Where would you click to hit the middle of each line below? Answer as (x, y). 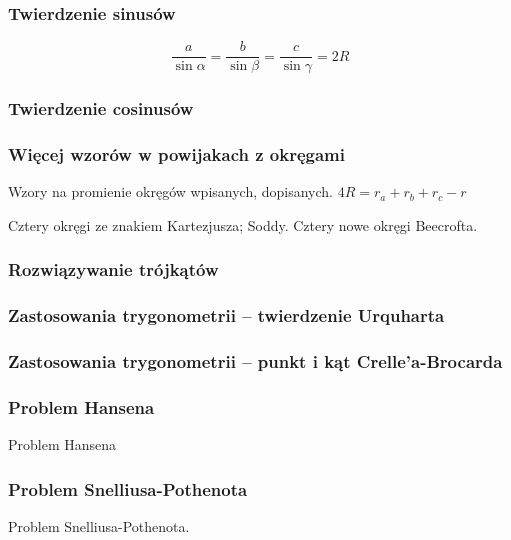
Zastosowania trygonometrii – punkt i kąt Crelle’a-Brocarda (255, 361)
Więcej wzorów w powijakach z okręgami (176, 154)
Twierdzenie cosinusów (101, 108)
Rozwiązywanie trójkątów (113, 269)
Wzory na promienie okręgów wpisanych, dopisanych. (171, 191)
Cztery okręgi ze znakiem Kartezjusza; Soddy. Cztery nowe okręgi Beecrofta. (243, 224)
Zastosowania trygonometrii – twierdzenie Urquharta (226, 315)
